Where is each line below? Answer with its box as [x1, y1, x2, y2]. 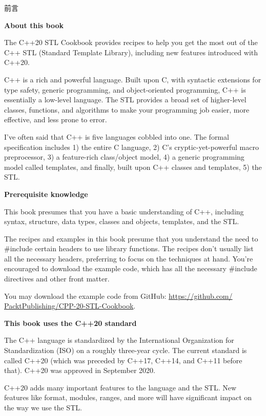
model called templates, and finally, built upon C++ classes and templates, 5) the [4, 161, 262, 172]
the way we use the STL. [4, 402, 82, 412]
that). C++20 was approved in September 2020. [4, 365, 155, 376]
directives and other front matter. [4, 273, 110, 284]
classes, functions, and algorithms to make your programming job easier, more [4, 104, 250, 115]
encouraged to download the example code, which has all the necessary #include [4, 263, 257, 274]
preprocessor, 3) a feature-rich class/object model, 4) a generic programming [4, 151, 244, 162]
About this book [4, 19, 64, 30]
